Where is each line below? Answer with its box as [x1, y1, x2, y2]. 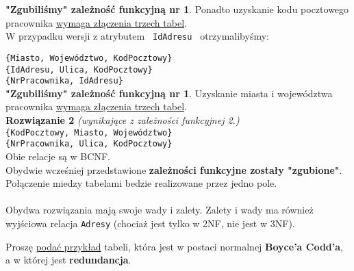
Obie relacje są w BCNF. [5, 149, 110, 163]
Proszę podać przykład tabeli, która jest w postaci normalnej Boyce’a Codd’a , [5, 239, 344, 253]
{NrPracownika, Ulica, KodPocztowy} [5, 139, 173, 149]
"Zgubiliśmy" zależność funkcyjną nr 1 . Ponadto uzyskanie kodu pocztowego [5, 2, 349, 16]
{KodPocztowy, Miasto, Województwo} [5, 127, 173, 138]
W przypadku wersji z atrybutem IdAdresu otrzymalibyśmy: [5, 29, 269, 43]
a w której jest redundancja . [5, 253, 131, 267]
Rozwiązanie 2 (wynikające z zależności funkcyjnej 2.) [5, 113, 240, 127]
